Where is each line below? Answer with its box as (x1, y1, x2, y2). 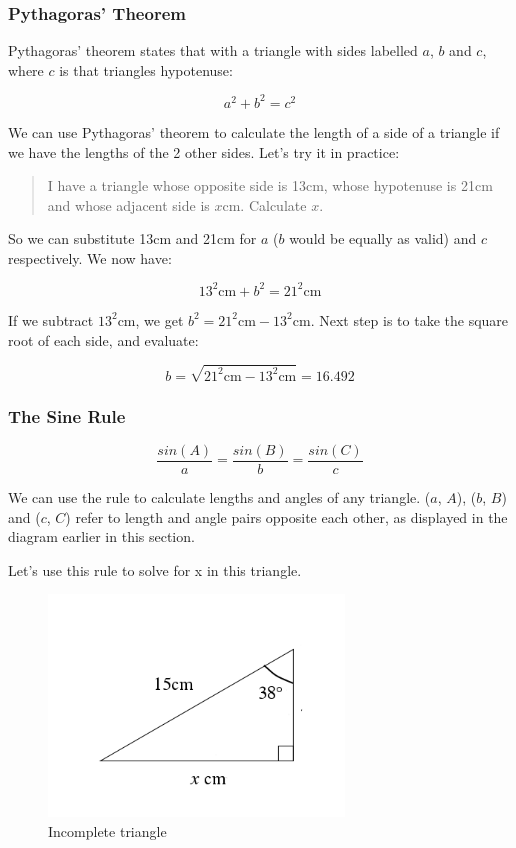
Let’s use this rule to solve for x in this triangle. (8, 559, 302, 580)
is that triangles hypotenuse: (59, 59, 233, 80)
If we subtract (8, 309, 94, 330)
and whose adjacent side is (47, 194, 210, 215)
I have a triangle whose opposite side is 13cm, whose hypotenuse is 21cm (47, 175, 493, 196)
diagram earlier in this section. (8, 526, 195, 547)
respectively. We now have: (8, 247, 172, 268)
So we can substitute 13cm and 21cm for (8, 228, 257, 249)
